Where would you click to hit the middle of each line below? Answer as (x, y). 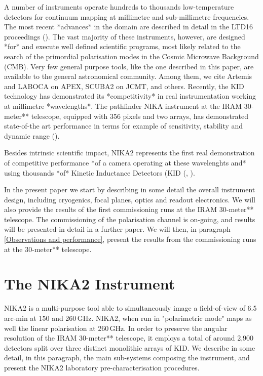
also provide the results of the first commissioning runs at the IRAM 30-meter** (129, 209)
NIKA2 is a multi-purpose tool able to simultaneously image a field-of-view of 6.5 (130, 308)
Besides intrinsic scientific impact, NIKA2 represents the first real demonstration (129, 153)
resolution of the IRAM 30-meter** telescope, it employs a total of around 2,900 (129, 338)
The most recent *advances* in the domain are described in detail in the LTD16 (129, 27)
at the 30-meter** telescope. (48, 249)
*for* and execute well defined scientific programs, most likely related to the (122, 46)
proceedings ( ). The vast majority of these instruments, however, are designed (125, 36)
